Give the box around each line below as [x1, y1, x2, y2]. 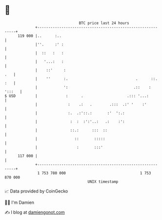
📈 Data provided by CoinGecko [4, 188, 68, 194]
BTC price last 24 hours [79, 21, 130, 25]
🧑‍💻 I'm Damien [4, 199, 35, 205]
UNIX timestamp [87, 179, 119, 184]
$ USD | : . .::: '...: [4, 93, 149, 98]
